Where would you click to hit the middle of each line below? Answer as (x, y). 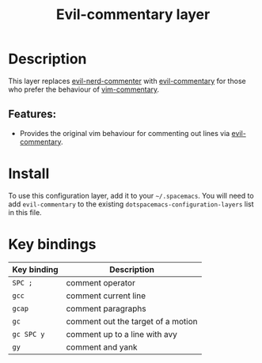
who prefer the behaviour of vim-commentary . (84, 89)
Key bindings (52, 244)
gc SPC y (28, 334)
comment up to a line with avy (122, 334)
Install (29, 174)
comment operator (101, 282)
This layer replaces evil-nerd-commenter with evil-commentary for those (127, 81)
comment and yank (102, 347)
